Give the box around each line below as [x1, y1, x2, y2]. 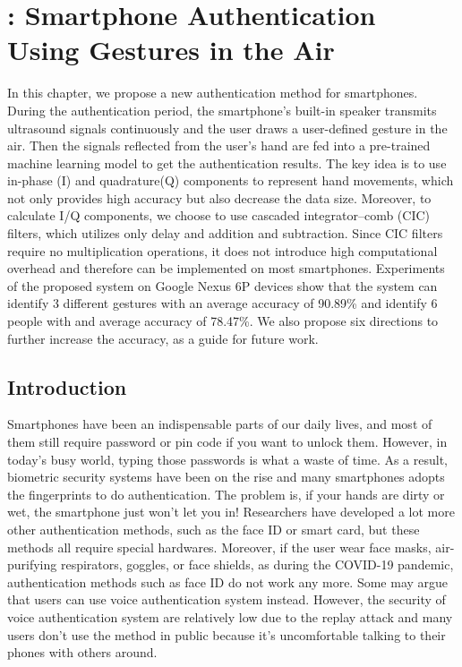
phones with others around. [7, 643, 158, 662]
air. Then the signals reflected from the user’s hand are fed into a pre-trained [7, 136, 431, 155]
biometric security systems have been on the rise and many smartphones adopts [7, 467, 445, 486]
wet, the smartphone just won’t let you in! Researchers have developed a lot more [7, 502, 455, 521]
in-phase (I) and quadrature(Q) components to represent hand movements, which [7, 171, 454, 190]
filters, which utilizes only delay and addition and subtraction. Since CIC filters [7, 224, 443, 243]
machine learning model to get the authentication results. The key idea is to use [7, 153, 447, 172]
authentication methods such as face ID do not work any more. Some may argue [7, 572, 449, 591]
